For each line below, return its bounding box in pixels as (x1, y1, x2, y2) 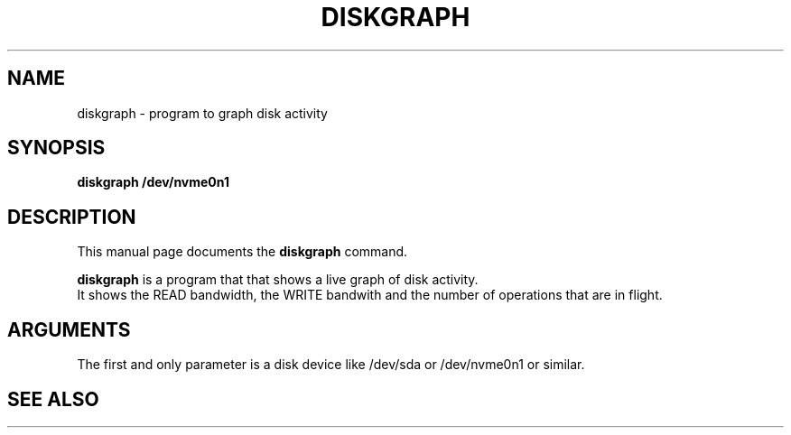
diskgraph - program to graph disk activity (77, 105, 328, 121)
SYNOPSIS (7, 136, 106, 160)
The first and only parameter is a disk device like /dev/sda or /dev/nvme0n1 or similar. (77, 356, 585, 373)
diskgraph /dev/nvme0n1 (77, 174, 230, 190)
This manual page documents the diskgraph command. (77, 244, 408, 260)
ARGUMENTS (7, 318, 131, 341)
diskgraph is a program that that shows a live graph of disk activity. (77, 272, 479, 288)
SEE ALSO (7, 387, 99, 411)
